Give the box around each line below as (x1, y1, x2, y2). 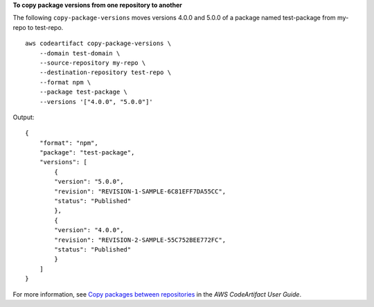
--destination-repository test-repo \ (39, 69, 172, 76)
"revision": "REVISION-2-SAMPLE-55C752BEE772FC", (54, 236, 226, 244)
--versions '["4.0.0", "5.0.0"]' (39, 98, 154, 105)
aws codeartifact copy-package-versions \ (25, 40, 172, 48)
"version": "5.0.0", (54, 177, 124, 186)
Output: (12, 113, 35, 121)
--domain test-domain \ (39, 49, 121, 57)
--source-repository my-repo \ (39, 59, 146, 67)
